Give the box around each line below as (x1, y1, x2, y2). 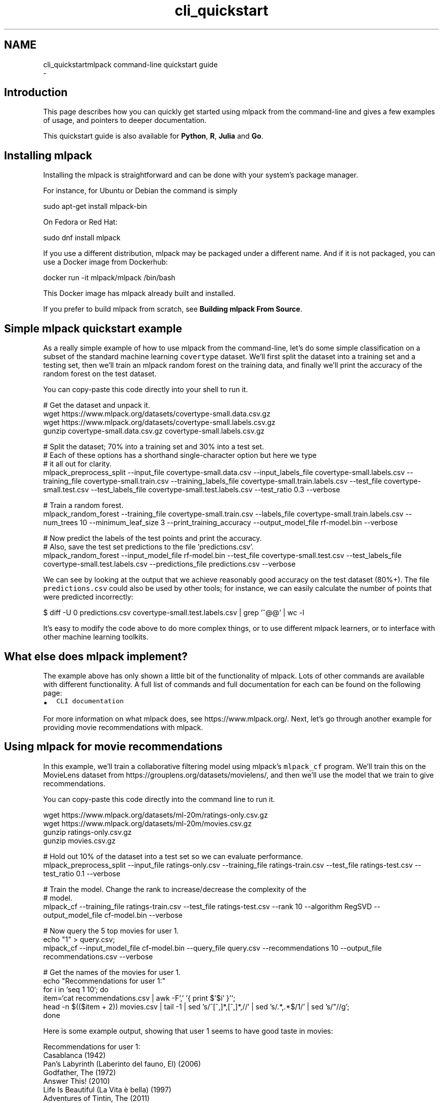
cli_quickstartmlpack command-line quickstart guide (43, 60, 218, 69)
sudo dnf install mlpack (43, 233, 121, 242)
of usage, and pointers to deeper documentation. (43, 116, 207, 125)
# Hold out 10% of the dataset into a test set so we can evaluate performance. (43, 852, 303, 861)
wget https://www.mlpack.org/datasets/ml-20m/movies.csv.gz (43, 819, 252, 828)
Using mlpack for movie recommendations (4, 740, 223, 753)
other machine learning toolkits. (43, 632, 149, 642)
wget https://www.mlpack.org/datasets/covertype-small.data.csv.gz (43, 409, 271, 418)
